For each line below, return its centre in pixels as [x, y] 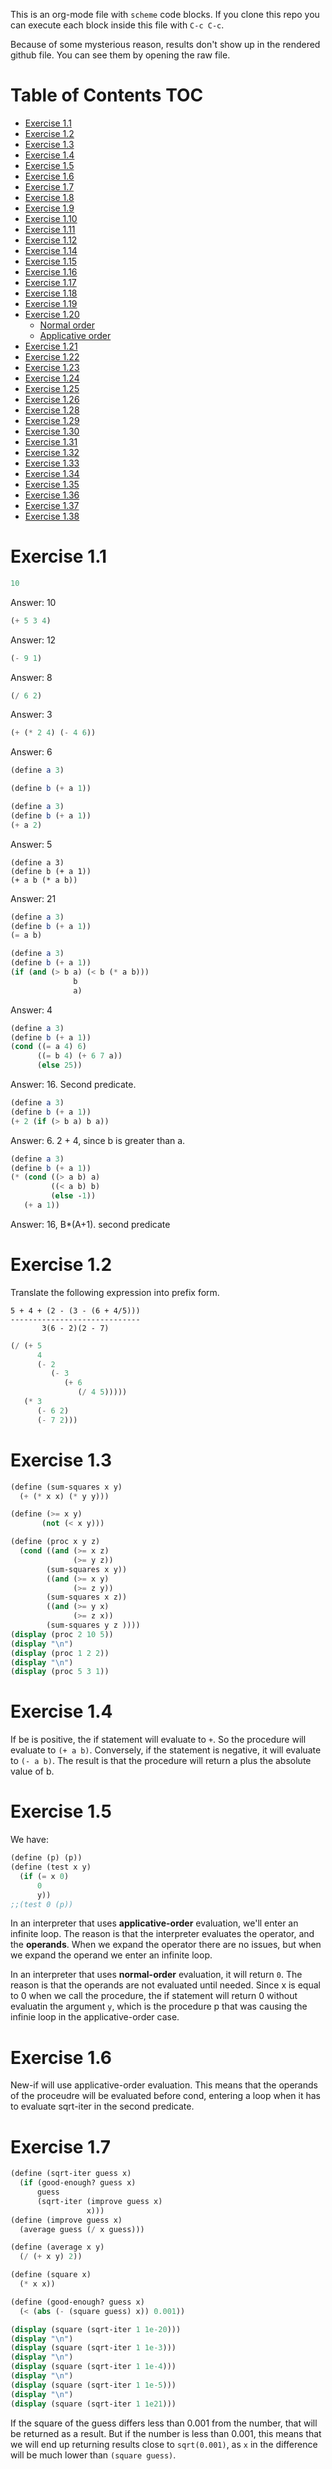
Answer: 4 [31, 1010]
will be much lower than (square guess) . [93, 2455]
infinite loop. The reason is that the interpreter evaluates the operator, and [162, 1934]
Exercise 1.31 [51, 441]
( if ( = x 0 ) [44, 1876]
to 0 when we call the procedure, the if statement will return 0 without [154, 1996]
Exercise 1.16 [51, 271]
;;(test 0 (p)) [42, 1904]
